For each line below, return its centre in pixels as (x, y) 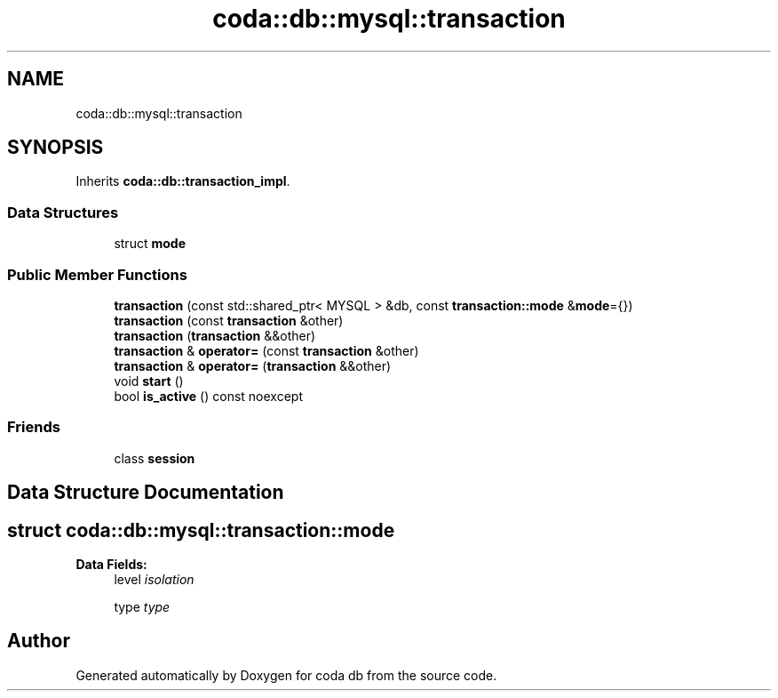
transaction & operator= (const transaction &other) (266, 350)
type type (142, 606)
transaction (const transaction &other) (229, 320)
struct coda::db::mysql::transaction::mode (201, 530)
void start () (149, 381)
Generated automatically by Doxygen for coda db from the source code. (286, 675)
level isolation (154, 579)
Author (39, 641)
